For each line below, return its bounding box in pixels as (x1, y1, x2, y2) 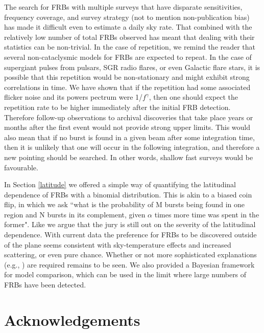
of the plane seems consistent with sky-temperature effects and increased (4, 239, 231, 250)
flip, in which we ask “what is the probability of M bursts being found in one (4, 199, 245, 210)
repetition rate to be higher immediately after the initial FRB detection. (4, 101, 231, 112)
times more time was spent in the (154, 209, 259, 219)
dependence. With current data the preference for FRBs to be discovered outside (4, 229, 257, 240)
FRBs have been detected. (4, 279, 86, 290)
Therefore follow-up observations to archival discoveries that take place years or (4, 112, 253, 122)
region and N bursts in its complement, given (4, 209, 146, 219)
